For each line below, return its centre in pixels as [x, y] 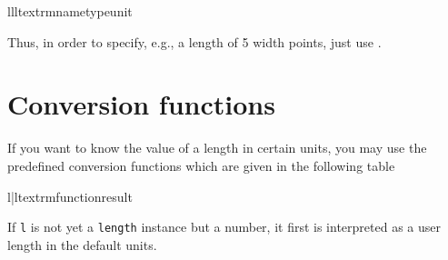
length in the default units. [82, 244]
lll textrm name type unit [70, 11]
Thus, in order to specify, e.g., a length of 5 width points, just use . [194, 41]
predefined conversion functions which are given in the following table [201, 165]
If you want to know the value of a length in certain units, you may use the [217, 148]
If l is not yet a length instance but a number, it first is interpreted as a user [224, 227]
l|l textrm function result [70, 196]
